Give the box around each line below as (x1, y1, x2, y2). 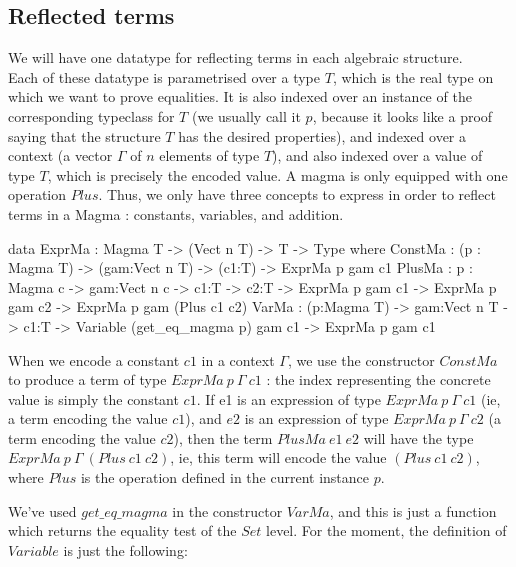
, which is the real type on (332, 66, 494, 87)
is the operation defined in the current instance (80, 467, 369, 488)
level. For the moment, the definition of (266, 520, 507, 541)
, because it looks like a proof (312, 105, 493, 126)
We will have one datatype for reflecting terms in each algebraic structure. (8, 47, 463, 68)
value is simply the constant (8, 388, 179, 409)
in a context (201, 349, 275, 370)
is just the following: (63, 539, 188, 560)
